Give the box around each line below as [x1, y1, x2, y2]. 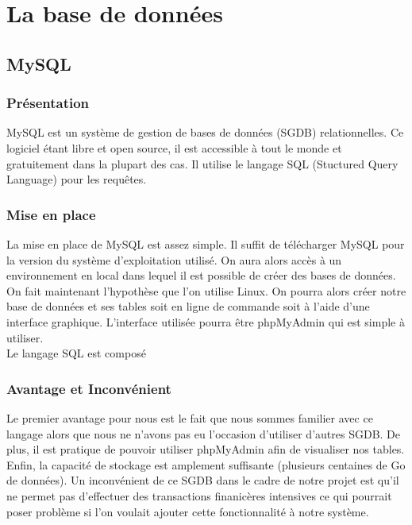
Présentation [6, 93, 90, 113]
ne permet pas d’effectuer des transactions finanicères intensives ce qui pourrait [6, 487, 392, 504]
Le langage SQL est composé [6, 345, 146, 361]
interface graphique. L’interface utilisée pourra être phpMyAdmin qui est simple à [6, 313, 405, 330]
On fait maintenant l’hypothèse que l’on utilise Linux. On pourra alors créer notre [6, 282, 406, 299]
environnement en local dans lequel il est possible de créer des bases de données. [6, 267, 396, 284]
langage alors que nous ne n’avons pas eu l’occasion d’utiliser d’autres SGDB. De [6, 425, 401, 442]
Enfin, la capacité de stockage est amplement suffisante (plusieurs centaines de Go [6, 456, 406, 473]
